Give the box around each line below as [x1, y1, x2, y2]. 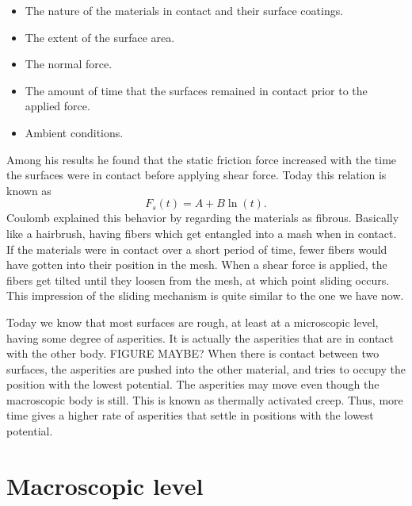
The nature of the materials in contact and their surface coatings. [25, 2, 344, 18]
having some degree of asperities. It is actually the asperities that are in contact [6, 329, 395, 346]
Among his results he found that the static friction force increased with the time [6, 151, 397, 167]
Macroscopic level [6, 469, 204, 501]
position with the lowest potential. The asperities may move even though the [6, 376, 380, 393]
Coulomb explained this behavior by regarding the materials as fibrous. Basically [6, 209, 399, 226]
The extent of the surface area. [25, 29, 175, 45]
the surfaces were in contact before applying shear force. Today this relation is [6, 167, 387, 183]
